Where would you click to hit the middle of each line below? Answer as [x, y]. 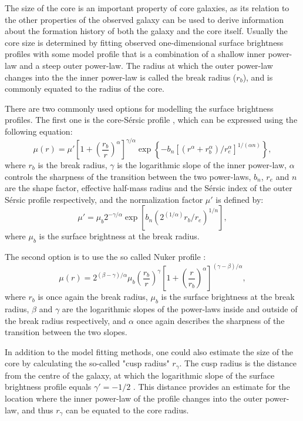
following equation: [39, 131]
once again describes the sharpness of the [211, 320]
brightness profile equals [48, 387]
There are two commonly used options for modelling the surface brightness [139, 108]
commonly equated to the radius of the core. [85, 88]
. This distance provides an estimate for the [211, 387]
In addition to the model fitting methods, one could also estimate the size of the [149, 351]
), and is [258, 77]
